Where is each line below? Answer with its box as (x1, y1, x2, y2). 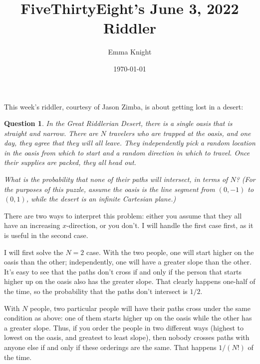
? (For (236, 174, 256, 184)
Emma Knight (108, 46, 152, 57)
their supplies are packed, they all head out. (4, 157, 136, 167)
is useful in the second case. (4, 230, 88, 240)
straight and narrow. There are (4, 127, 98, 138)
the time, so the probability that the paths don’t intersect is (4, 286, 188, 296)
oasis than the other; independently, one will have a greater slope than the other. (4, 256, 252, 267)
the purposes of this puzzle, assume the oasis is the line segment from (4, 183, 215, 194)
